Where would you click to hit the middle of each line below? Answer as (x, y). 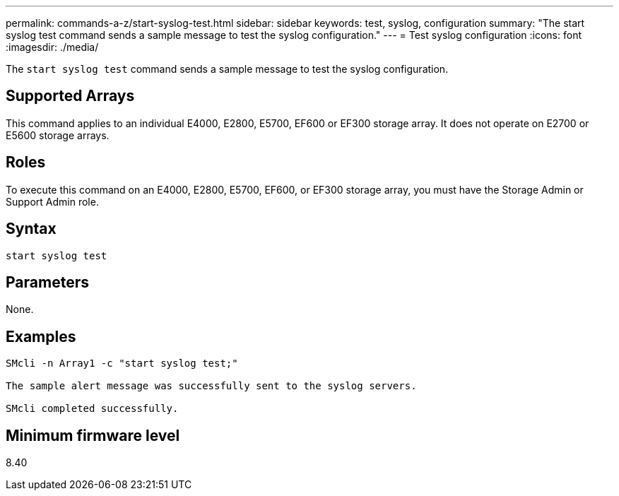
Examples (41, 336)
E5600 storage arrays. (58, 135)
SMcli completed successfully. (92, 409)
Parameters (47, 282)
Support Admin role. (52, 201)
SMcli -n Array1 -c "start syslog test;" (122, 364)
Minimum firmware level (93, 435)
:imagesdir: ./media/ (52, 47)
